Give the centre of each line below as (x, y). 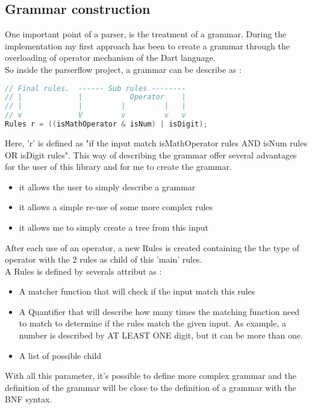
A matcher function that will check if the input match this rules (137, 291)
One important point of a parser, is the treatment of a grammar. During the (146, 34)
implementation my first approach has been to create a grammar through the (147, 45)
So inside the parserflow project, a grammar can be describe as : (123, 69)
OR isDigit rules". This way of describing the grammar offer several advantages (151, 155)
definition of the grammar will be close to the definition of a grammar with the (151, 387)
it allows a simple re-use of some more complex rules (116, 207)
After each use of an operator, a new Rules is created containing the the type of (152, 247)
